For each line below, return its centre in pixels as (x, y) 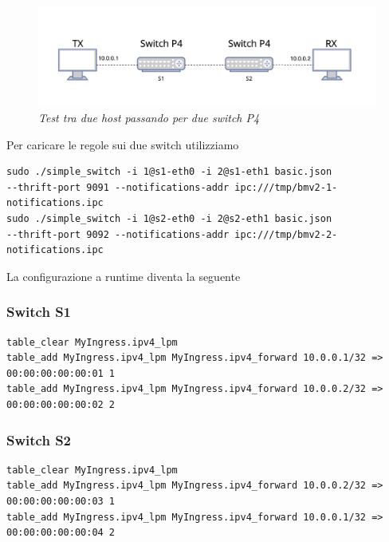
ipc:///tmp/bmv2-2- (286, 234)
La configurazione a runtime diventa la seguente (124, 276)
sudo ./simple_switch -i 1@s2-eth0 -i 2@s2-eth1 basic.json (169, 219)
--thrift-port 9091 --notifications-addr (118, 187)
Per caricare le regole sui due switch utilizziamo (123, 144)
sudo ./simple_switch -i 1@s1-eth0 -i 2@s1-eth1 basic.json (169, 172)
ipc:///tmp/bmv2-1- (286, 187)
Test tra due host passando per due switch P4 (149, 118)
